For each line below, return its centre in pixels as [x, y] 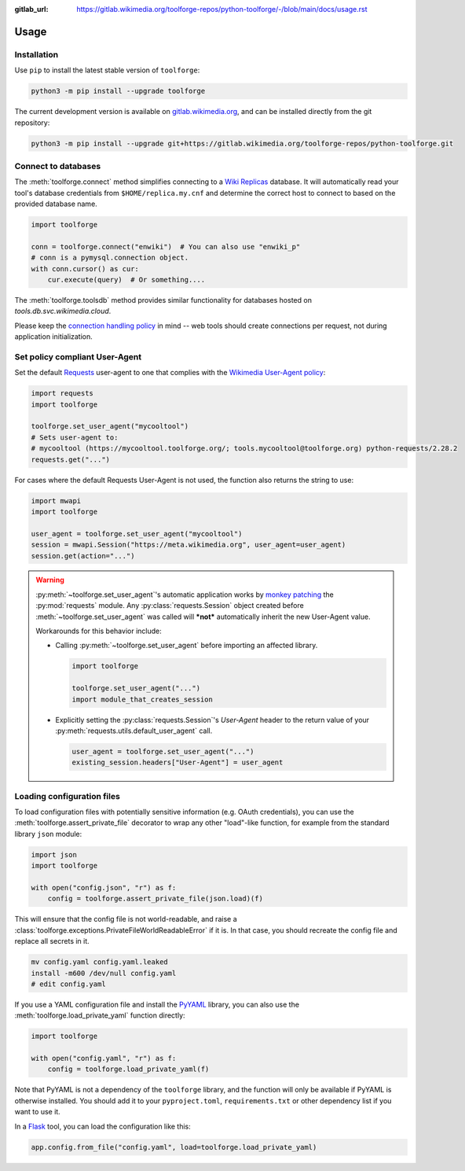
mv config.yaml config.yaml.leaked [99, 962]
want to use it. [37, 1112]
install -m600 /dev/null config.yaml [104, 973]
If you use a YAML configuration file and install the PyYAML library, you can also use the [157, 1004]
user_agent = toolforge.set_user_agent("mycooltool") [137, 534]
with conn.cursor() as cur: [85, 269]
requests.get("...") [70, 459]
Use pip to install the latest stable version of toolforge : [107, 70]
